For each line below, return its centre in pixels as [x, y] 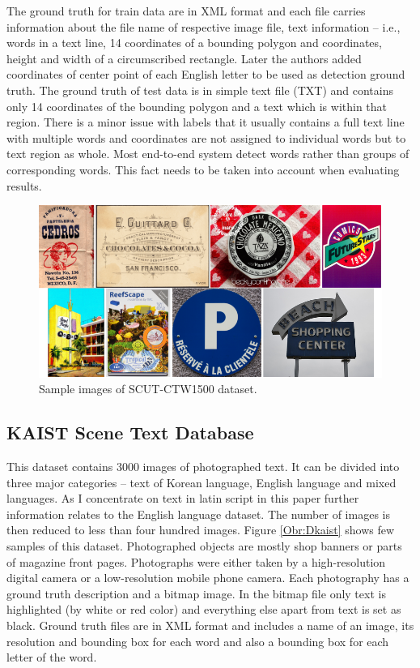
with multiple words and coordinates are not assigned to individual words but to [206, 137]
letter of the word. [52, 657]
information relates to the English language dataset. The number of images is [198, 514]
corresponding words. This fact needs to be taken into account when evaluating [203, 169]
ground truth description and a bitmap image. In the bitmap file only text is [196, 593]
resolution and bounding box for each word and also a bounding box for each [198, 641]
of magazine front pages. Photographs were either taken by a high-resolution [196, 561]
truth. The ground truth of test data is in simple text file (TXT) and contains [200, 90]
